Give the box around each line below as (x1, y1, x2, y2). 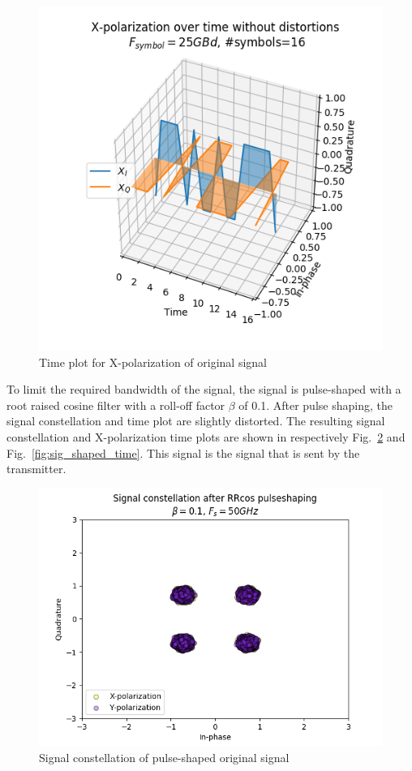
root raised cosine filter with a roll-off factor (6, 396, 225, 413)
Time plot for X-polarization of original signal (39, 353, 268, 370)
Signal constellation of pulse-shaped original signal (39, 749, 290, 766)
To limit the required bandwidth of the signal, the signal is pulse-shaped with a (6, 381, 401, 398)
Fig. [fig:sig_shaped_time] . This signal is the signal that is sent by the (6, 444, 360, 461)
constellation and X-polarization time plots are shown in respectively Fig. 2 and (6, 428, 406, 445)
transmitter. (6, 460, 67, 477)
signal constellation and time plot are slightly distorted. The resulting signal (6, 412, 385, 429)
